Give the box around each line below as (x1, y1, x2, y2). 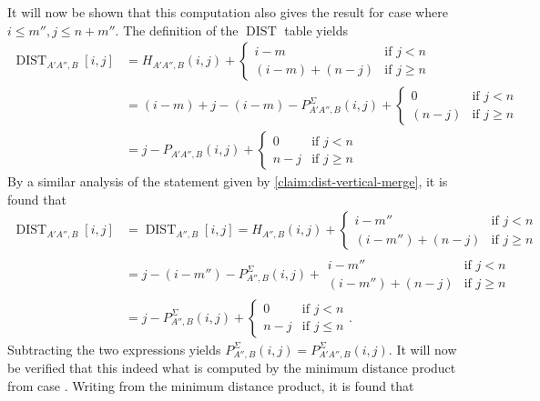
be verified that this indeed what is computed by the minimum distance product (7, 358, 456, 377)
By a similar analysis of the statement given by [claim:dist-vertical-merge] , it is (7, 172, 448, 191)
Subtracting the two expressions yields (7, 339, 221, 358)
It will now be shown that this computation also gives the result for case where (7, 3, 448, 21)
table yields (284, 20, 348, 39)
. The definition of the (115, 20, 239, 39)
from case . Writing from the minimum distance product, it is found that (7, 376, 414, 395)
